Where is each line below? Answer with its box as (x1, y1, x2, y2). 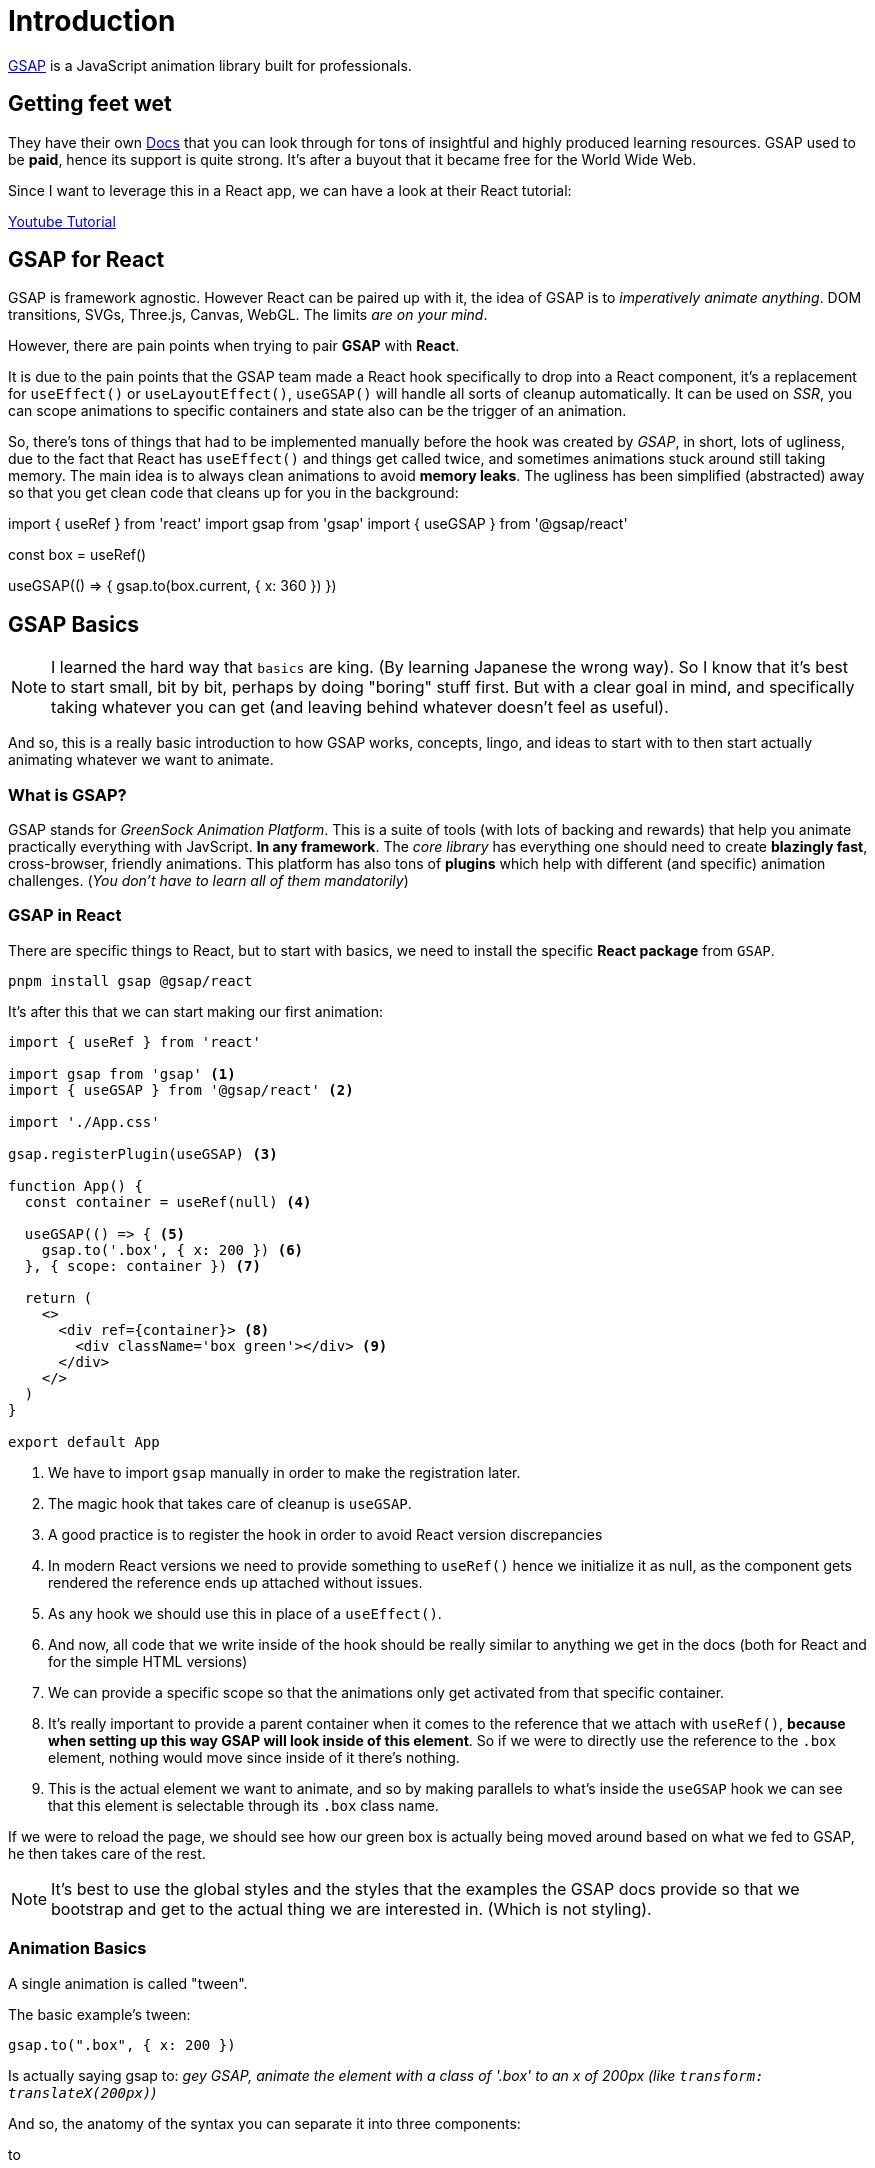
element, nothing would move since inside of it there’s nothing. (48, 1748, 460, 1766)
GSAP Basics (8, 611, 140, 637)
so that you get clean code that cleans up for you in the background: (8, 484, 459, 502)
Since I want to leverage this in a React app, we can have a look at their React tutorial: (8, 181, 572, 199)
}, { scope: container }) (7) (24, 1257, 261, 1274)
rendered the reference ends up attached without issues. (48, 1573, 423, 1591)
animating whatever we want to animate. (8, 751, 274, 769)
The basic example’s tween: (8, 2005, 191, 2023)
